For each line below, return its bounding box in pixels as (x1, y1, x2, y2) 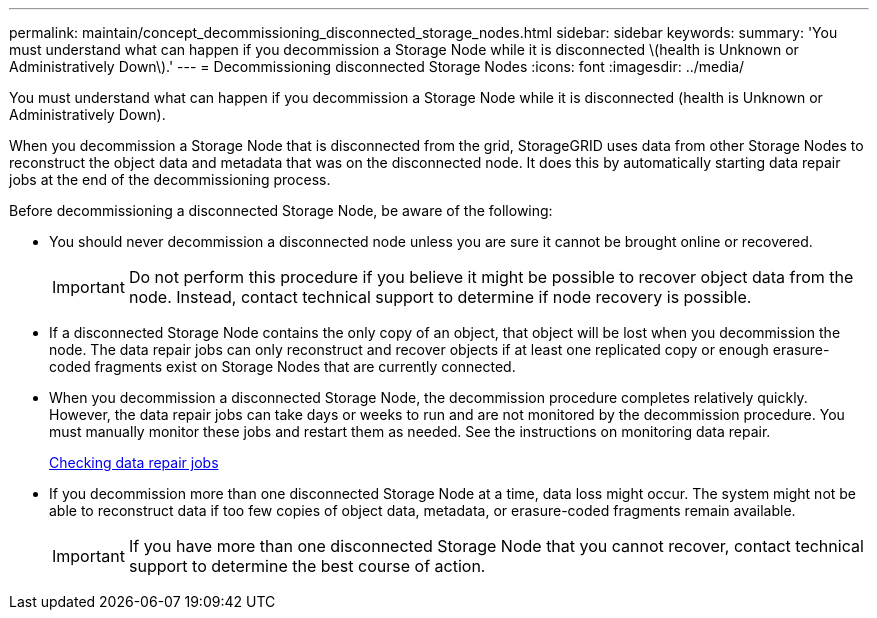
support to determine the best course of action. (128, 556, 486, 576)
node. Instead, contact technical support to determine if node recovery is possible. (128, 287, 752, 307)
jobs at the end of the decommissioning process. (9, 171, 331, 188)
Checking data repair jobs (49, 454, 219, 471)
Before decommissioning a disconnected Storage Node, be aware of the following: (9, 202, 553, 219)
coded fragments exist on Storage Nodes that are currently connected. (49, 358, 516, 375)
